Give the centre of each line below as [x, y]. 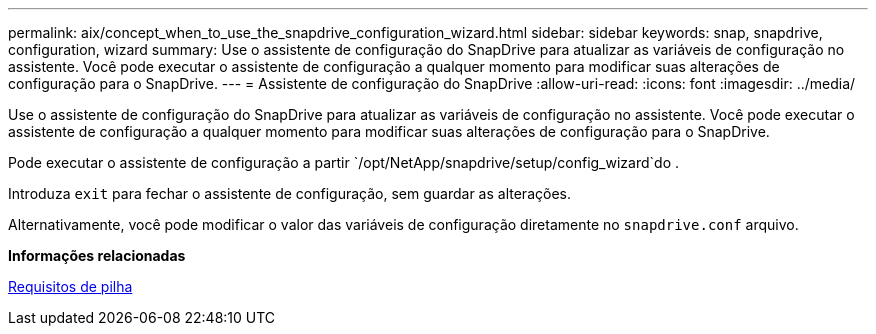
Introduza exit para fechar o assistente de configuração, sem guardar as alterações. [289, 193]
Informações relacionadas [97, 255]
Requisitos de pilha [70, 286]
